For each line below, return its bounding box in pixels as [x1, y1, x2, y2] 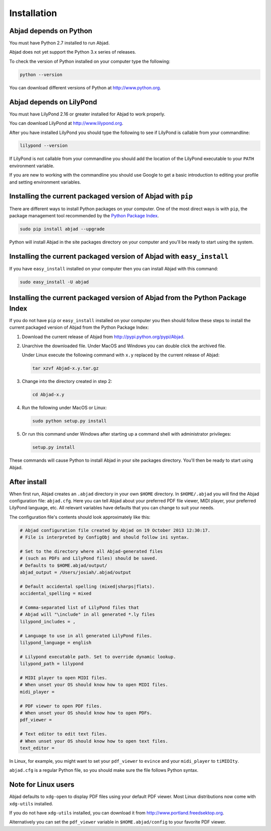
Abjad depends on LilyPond [9, 98, 97, 106]
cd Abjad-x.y [32, 392, 65, 397]
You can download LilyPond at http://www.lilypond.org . [9, 120, 123, 126]
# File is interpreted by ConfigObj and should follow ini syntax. [20, 534, 190, 540]
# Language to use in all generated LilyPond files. [20, 633, 153, 638]
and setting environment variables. [9, 179, 81, 185]
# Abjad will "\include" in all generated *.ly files [20, 612, 155, 617]
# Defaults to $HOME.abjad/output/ [20, 563, 107, 568]
